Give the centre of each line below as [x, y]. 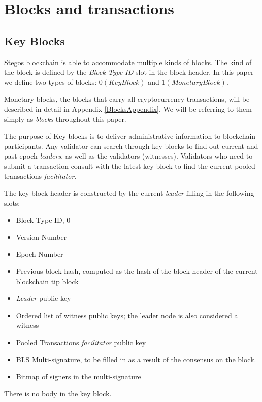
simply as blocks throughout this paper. [65, 119]
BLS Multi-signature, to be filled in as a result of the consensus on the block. [136, 359]
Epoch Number [40, 254]
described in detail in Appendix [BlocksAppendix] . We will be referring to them [128, 109]
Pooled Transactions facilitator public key [81, 342]
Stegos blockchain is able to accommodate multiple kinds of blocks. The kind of [128, 62]
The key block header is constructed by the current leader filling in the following [129, 193]
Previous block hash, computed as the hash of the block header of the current [137, 271]
